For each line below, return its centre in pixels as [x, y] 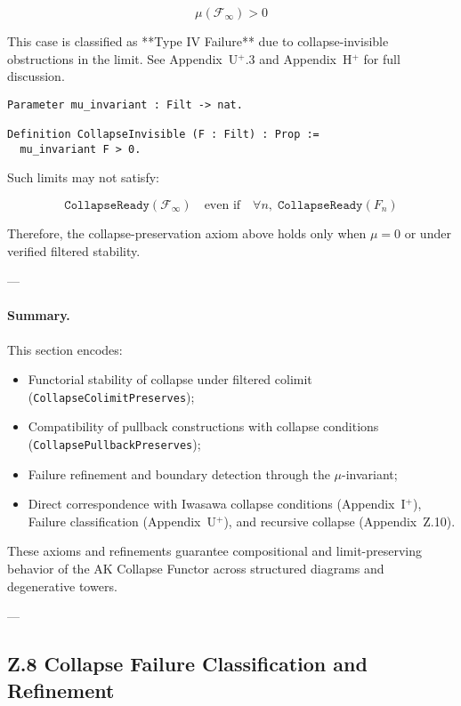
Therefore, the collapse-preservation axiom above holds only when [187, 233]
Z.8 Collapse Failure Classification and [187, 664]
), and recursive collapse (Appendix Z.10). [340, 521]
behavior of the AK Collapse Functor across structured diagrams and [196, 569]
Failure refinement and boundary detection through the [179, 473]
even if [222, 205]
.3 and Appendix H [299, 58]
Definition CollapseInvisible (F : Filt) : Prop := [163, 135]
